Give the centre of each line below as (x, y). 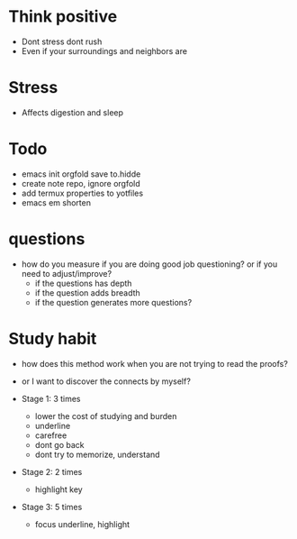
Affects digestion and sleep (72, 112)
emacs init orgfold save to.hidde (81, 174)
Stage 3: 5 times (52, 507)
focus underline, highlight (82, 524)
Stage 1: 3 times (51, 398)
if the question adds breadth (87, 292)
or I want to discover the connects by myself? (106, 381)
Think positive (63, 17)
